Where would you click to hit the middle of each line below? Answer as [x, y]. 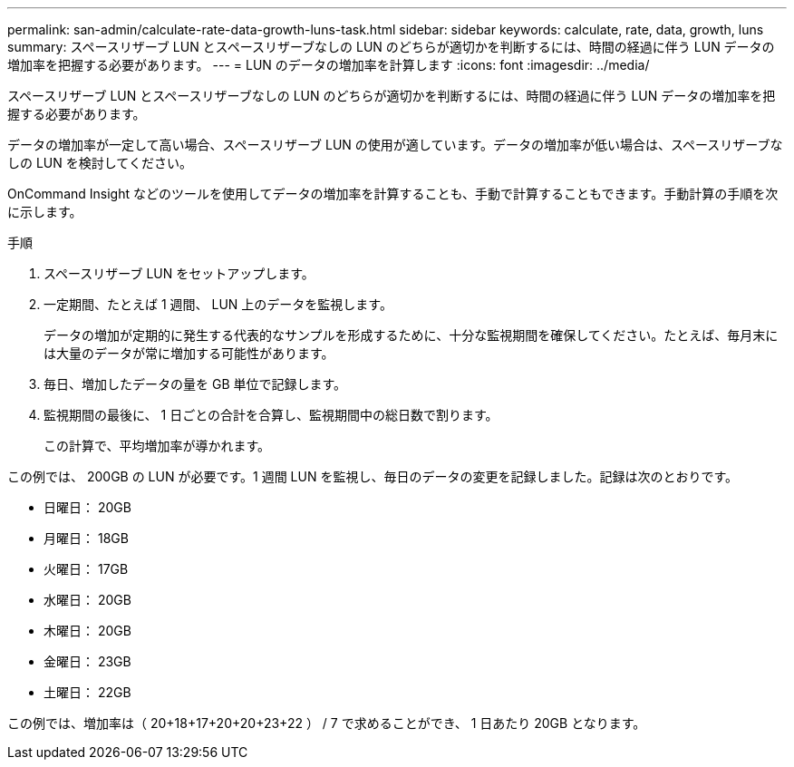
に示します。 [45, 212]
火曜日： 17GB [86, 569]
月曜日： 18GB [86, 538]
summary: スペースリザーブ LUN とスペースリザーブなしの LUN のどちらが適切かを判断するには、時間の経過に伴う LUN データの [391, 47]
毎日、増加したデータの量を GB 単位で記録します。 [195, 384]
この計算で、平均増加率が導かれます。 [157, 446]
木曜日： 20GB [87, 631]
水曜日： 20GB [87, 600]
